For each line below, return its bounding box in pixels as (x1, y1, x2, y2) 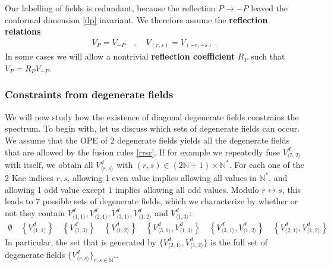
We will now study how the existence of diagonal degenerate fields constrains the (5, 110, 299, 123)
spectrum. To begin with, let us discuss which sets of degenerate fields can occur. (5, 122, 300, 135)
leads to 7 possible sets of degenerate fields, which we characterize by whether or (5, 195, 298, 207)
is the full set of (210, 235, 267, 248)
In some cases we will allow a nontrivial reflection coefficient (5, 50, 235, 63)
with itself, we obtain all (5, 158, 93, 171)
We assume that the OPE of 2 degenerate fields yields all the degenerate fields (5, 133, 290, 146)
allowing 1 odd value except (5, 183, 106, 195)
